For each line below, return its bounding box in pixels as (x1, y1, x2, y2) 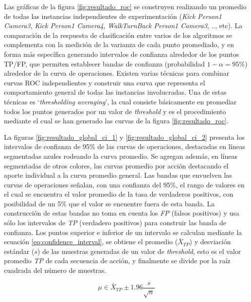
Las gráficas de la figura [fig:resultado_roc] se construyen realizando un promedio (4, 1, 247, 11)
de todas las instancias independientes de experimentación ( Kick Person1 (4, 11, 222, 21)
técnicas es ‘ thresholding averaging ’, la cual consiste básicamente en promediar (4, 96, 237, 106)
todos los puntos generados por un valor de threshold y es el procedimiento (4, 106, 226, 116)
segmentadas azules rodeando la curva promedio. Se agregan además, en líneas (4, 151, 238, 161)
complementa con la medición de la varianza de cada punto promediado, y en (4, 39, 234, 50)
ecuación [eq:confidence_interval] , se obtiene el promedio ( (4, 236, 178, 247)
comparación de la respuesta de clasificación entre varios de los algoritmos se (4, 30, 232, 40)
